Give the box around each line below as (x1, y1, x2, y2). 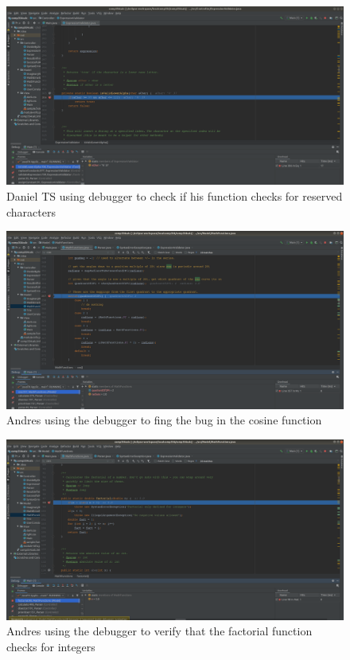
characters (6, 203, 56, 220)
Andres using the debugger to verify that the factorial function (6, 623, 313, 639)
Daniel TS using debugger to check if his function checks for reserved (6, 188, 343, 205)
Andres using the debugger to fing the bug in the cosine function (6, 412, 322, 428)
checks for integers (6, 639, 95, 655)
